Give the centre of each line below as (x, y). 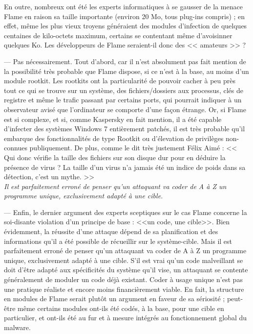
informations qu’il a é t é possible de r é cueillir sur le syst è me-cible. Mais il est (118, 241)
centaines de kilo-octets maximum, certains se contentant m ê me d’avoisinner (118, 35)
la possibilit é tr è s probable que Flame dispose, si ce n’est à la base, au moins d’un (126, 71)
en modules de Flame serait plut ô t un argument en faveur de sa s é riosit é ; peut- (124, 298)
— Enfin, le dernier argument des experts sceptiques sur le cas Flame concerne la (126, 212)
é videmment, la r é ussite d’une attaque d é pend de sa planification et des (111, 231)
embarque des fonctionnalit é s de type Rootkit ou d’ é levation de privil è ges (114, 138)
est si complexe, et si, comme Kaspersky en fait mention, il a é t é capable (113, 119)
